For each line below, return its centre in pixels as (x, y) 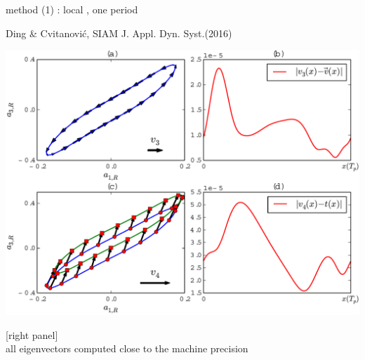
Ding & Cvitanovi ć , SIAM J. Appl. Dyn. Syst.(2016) (119, 33)
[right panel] (32, 334)
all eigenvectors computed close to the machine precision (127, 348)
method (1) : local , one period (72, 9)
